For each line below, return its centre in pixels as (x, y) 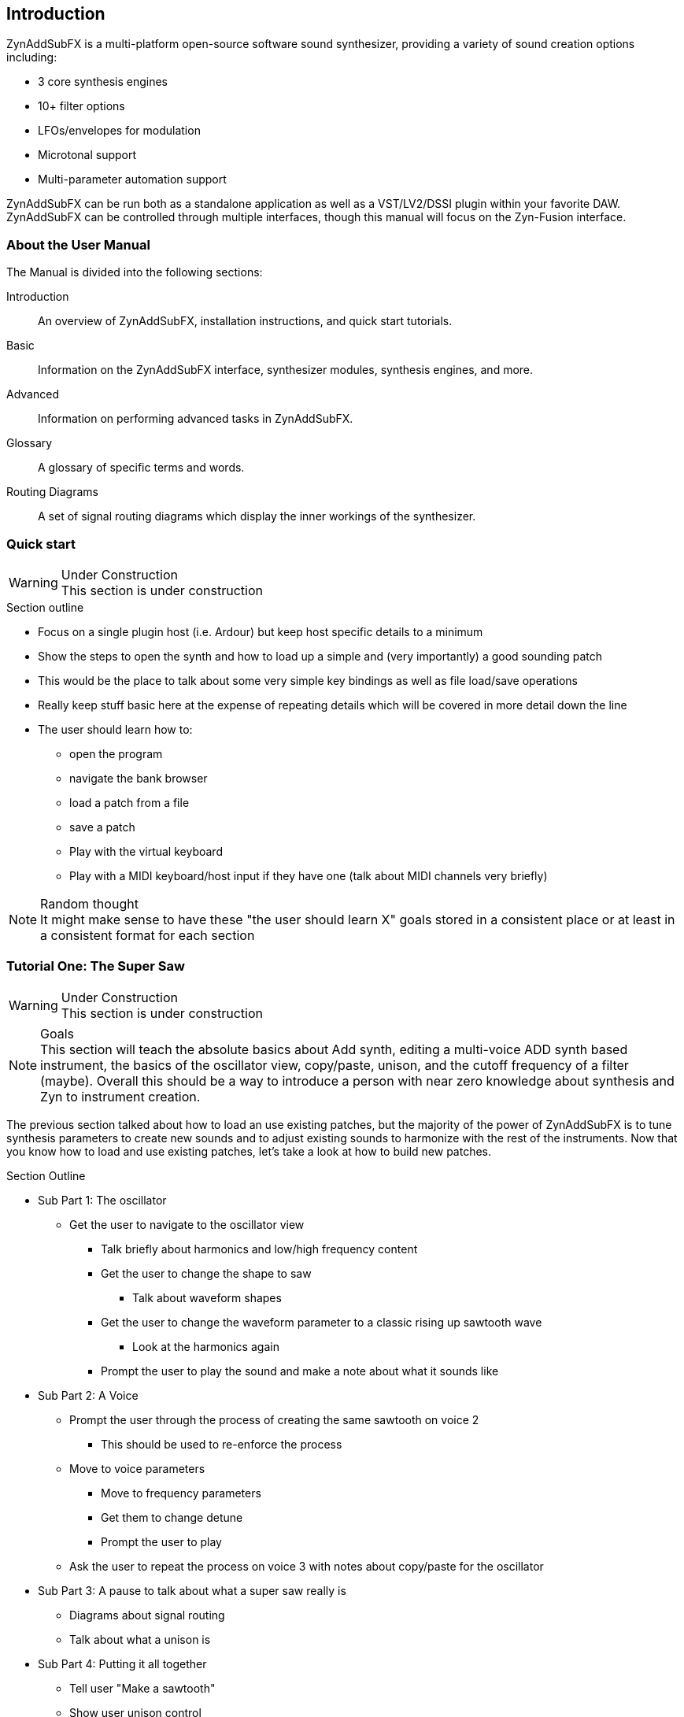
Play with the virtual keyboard (146, 851)
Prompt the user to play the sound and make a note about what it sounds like (300, 1371)
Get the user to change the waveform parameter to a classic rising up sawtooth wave (322, 1322)
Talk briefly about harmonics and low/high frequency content (259, 1249)
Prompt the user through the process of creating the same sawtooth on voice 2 (274, 1419)
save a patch (102, 827)
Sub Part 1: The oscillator (102, 1200)
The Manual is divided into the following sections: (135, 272)
